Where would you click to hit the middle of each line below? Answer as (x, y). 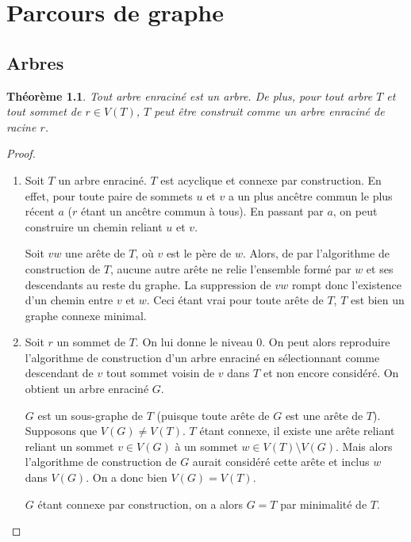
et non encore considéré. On (331, 373)
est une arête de (324, 415)
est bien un (377, 300)
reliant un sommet (69, 446)
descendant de (59, 373)
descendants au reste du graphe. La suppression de (148, 284)
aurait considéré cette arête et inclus (281, 462)
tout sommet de (44, 111)
